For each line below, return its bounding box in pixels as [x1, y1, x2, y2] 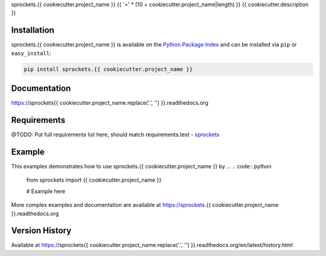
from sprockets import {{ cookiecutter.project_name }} [26, 176, 162, 184]
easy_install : [11, 49, 51, 57]
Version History [11, 226, 72, 236]
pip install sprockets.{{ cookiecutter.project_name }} [24, 65, 193, 73]
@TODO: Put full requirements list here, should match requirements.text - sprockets [11, 131, 220, 139]
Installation [11, 25, 54, 36]
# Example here [26, 188, 66, 195]
